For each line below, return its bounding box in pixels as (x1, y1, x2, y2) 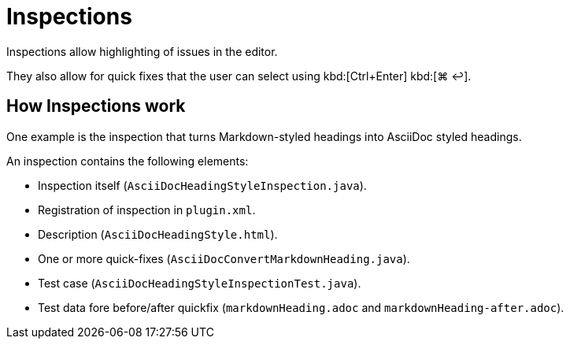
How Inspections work (6, 96, 186, 117)
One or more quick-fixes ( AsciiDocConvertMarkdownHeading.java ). (38, 251, 410, 265)
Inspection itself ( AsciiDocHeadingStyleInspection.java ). (38, 178, 367, 192)
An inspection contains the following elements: (6, 154, 249, 168)
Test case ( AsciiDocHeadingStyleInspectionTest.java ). (38, 276, 361, 290)
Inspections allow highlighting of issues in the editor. (6, 44, 278, 58)
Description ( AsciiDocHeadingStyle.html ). (38, 227, 278, 241)
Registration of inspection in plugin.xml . (38, 202, 256, 217)
